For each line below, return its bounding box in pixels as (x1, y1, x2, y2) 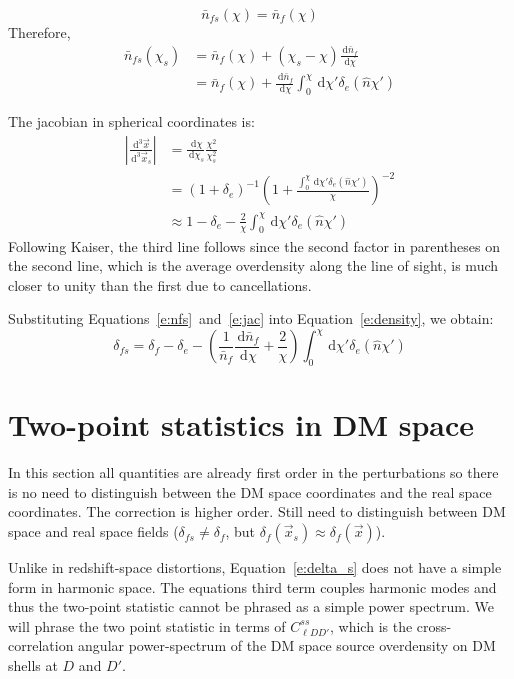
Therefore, (8, 22, 71, 42)
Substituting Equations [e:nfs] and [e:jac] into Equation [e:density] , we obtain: (8, 308, 494, 329)
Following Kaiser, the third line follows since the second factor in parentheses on (8, 235, 500, 256)
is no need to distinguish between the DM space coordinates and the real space (8, 481, 492, 502)
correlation (8, 635, 74, 656)
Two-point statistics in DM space (8, 404, 475, 445)
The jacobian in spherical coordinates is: (8, 111, 255, 132)
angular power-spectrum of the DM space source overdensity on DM (78, 635, 496, 656)
